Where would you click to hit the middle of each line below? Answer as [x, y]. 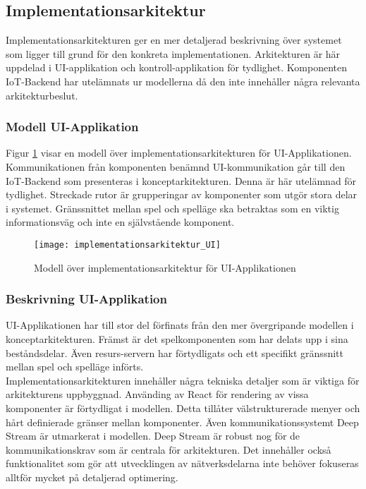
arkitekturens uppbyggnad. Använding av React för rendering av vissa [157, 394]
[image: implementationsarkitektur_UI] [127, 244]
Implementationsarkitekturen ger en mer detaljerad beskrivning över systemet [174, 40]
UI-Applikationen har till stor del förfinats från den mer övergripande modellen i [180, 325]
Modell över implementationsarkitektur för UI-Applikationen [165, 267]
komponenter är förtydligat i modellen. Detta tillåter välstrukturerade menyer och [183, 407]
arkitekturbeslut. [42, 95]
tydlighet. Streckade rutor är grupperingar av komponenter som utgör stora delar [182, 194]
